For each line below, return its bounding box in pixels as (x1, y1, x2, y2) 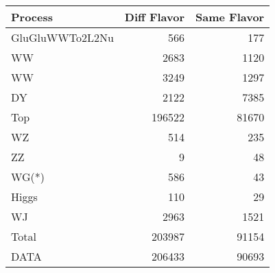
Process (11, 9, 53, 25)
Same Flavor (195, 9, 265, 25)
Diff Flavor (124, 9, 185, 25)
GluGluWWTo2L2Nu (11, 29, 114, 45)
